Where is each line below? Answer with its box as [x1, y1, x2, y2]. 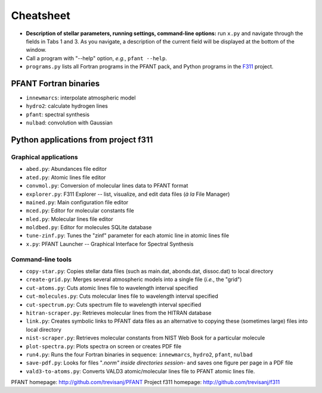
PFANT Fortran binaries [11, 78, 100, 89]
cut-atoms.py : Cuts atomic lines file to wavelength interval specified [26, 284, 198, 291]
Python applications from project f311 [11, 135, 153, 145]
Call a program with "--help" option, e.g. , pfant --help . [26, 54, 167, 62]
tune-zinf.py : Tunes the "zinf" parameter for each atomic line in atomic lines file [26, 232, 230, 239]
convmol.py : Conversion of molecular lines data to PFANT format [26, 182, 188, 189]
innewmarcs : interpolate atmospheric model [26, 94, 136, 101]
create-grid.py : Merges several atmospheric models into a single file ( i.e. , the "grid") [26, 276, 242, 283]
